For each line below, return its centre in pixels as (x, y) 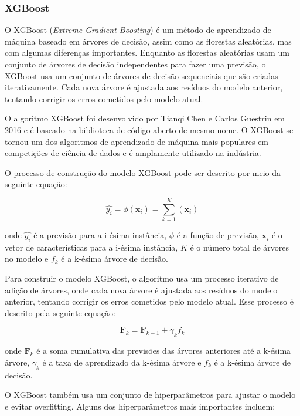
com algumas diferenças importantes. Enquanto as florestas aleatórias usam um (147, 53)
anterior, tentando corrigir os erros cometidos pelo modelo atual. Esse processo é (149, 301)
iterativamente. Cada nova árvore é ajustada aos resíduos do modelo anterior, (144, 87)
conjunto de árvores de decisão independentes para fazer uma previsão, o (135, 64)
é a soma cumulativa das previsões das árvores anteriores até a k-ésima (164, 351)
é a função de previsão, (218, 235)
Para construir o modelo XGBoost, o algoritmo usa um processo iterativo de (142, 278)
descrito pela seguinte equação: (60, 312)
